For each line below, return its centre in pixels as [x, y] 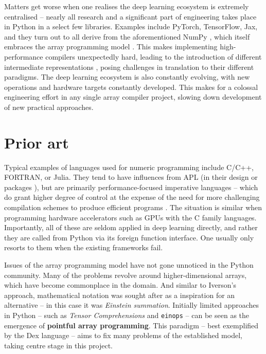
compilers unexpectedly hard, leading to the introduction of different [154, 56]
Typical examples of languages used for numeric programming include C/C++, [129, 167]
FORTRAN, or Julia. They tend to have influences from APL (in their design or [131, 177]
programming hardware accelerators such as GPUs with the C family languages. [130, 217]
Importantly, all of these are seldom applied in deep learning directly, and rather [131, 227]
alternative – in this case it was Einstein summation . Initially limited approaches [132, 305]
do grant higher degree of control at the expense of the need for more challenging [132, 197]
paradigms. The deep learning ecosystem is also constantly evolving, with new [127, 77]
